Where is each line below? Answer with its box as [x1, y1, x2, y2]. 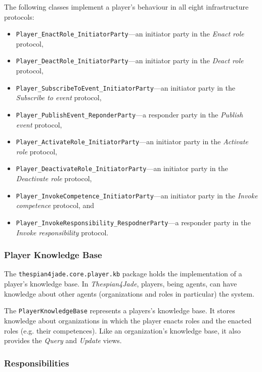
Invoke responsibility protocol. [16, 227, 109, 237]
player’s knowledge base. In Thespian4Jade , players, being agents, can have [4, 278, 237, 289]
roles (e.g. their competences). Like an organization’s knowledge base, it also [4, 325, 241, 336]
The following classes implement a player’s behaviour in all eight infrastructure [4, 2, 249, 12]
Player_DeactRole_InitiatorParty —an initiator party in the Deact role [16, 55, 244, 66]
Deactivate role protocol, [16, 173, 92, 184]
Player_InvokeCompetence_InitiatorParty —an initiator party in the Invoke [16, 190, 258, 200]
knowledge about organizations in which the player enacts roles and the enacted [4, 315, 252, 325]
